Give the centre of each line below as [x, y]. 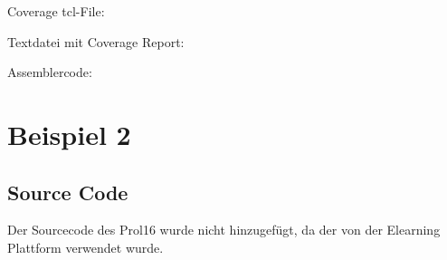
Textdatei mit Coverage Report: [96, 41]
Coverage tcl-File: [56, 11]
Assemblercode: [50, 72]
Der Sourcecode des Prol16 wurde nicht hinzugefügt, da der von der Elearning [224, 230]
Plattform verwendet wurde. [86, 247]
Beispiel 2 [69, 134]
